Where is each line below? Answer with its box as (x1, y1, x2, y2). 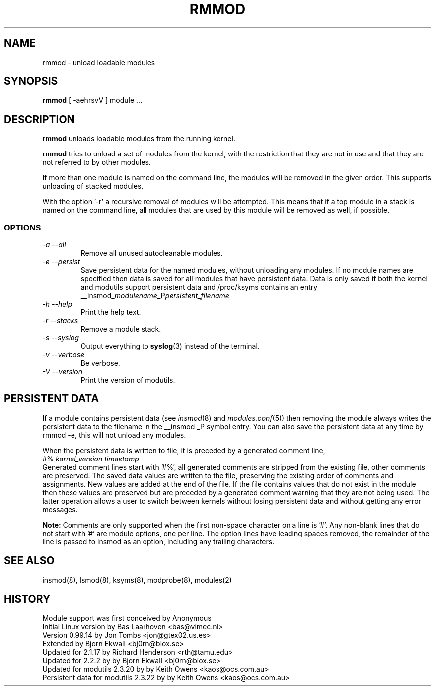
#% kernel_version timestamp (42, 454, 139, 463)
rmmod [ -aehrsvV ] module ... (42, 96, 143, 105)
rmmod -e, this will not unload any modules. (42, 430, 186, 439)
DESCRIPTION (4, 113, 75, 126)
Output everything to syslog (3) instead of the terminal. (80, 342, 260, 351)
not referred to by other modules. (42, 158, 151, 167)
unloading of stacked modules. (42, 182, 144, 191)
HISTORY (4, 593, 51, 606)
